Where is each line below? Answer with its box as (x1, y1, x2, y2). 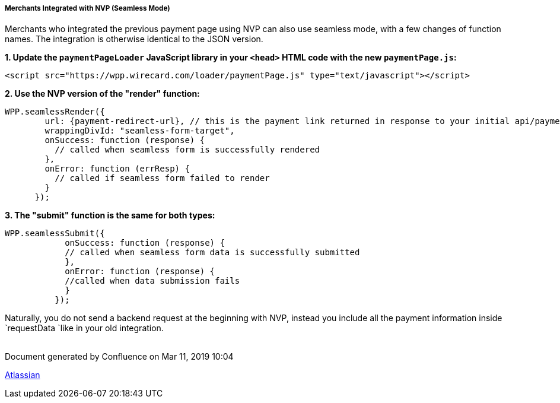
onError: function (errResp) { (44, 164, 190, 174)
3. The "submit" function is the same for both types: (5, 210, 215, 221)
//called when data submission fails (65, 276, 240, 286)
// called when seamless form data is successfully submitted (65, 247, 360, 258)
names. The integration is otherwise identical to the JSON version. (5, 34, 263, 45)
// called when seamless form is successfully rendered (55, 145, 320, 155)
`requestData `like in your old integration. (5, 323, 164, 334)
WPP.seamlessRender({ (5, 107, 105, 117)
